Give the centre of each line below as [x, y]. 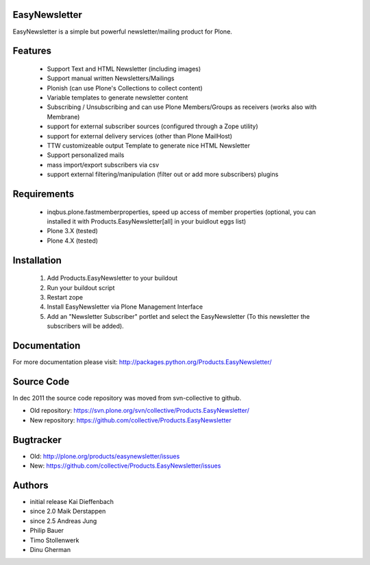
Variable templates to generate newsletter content [118, 98]
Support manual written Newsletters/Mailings [111, 78]
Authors [30, 485]
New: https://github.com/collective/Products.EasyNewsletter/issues [125, 466]
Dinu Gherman [50, 549]
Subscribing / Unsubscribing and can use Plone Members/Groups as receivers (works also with [182, 107]
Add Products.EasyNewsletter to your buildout [112, 278]
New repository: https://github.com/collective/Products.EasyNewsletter [131, 420]
